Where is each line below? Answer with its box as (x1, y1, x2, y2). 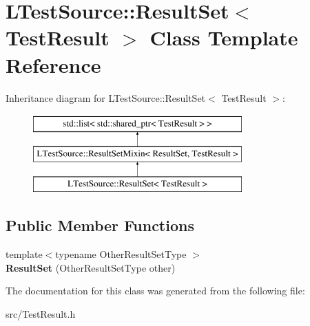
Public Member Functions (6, 215, 194, 236)
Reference (6, 50, 101, 78)
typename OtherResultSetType (55, 247, 187, 261)
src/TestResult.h (6, 307, 76, 321)
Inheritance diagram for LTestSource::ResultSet (6, 90, 206, 105)
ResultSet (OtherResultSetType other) (6, 260, 176, 274)
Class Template (149, 23, 298, 52)
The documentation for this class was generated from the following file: (6, 283, 305, 298)
